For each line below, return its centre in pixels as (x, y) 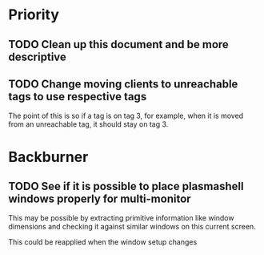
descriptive (37, 57)
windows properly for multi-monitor (100, 198)
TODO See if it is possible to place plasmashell (126, 186)
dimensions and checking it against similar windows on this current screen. (132, 227)
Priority (34, 15)
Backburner (48, 157)
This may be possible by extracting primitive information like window (121, 218)
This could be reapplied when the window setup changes (103, 242)
